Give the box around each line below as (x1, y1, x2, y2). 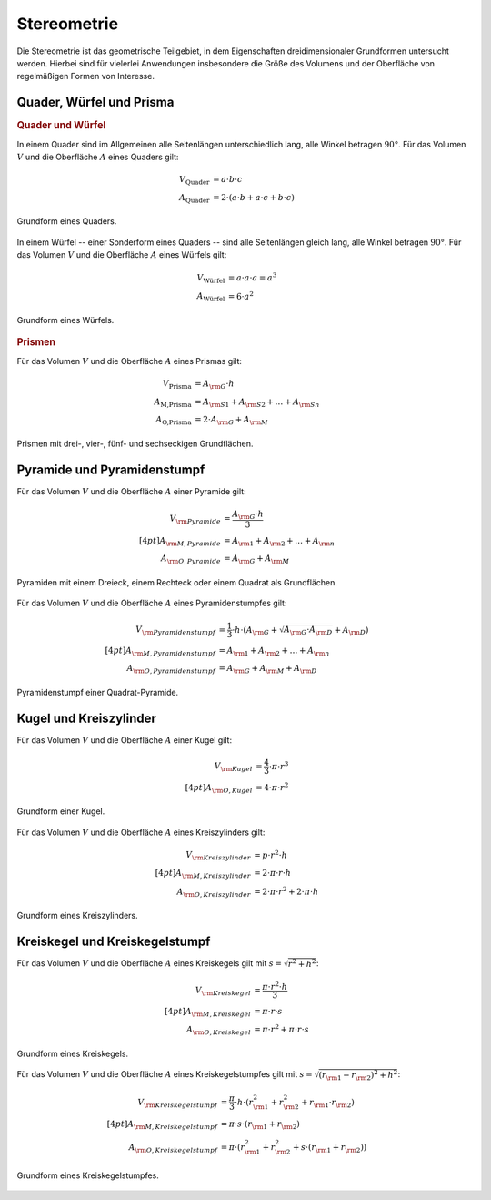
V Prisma (162, 378, 192, 391)
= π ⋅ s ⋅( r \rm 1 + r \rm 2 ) (220, 1119, 300, 1132)
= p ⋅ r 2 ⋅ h (253, 848, 288, 860)
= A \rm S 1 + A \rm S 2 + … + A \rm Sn (194, 396, 320, 409)
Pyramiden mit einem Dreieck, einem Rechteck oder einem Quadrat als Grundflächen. (16, 576, 338, 587)
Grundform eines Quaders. (16, 216, 117, 227)
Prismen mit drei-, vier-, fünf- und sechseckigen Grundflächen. (16, 438, 254, 449)
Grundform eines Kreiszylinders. (16, 910, 138, 921)
